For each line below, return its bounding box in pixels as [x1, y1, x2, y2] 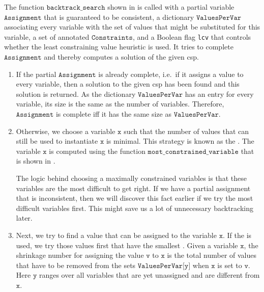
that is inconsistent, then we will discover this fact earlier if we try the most [16, 193, 253, 203]
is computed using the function [49, 145, 145, 156]
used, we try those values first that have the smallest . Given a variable [16, 240, 238, 250]
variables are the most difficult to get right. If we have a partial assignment [16, 182, 251, 193]
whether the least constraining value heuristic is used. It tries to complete [4, 41, 233, 52]
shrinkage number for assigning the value [16, 250, 144, 260]
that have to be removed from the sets [16, 259, 136, 270]
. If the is [222, 229, 252, 240]
